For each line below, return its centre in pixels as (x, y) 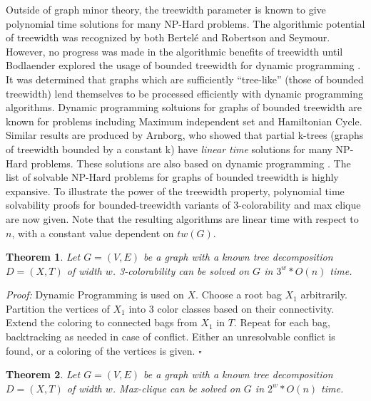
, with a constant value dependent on (93, 233)
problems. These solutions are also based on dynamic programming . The (191, 163)
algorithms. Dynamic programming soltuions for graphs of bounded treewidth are (184, 107)
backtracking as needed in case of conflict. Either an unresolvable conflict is (171, 337)
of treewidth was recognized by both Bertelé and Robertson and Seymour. (168, 37)
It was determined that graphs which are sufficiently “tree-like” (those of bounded (185, 79)
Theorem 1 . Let (43, 257)
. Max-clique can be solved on (176, 388)
